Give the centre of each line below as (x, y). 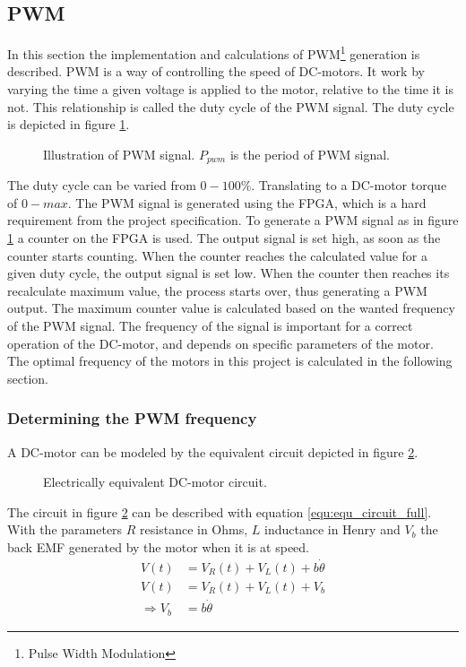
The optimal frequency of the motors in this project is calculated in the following (230, 361)
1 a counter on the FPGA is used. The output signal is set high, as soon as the (224, 238)
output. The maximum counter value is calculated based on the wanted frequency (231, 308)
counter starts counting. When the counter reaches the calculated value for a (218, 255)
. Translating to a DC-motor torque (349, 185)
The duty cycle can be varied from (102, 185)
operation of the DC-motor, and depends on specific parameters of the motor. (220, 343)
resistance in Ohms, (194, 529)
